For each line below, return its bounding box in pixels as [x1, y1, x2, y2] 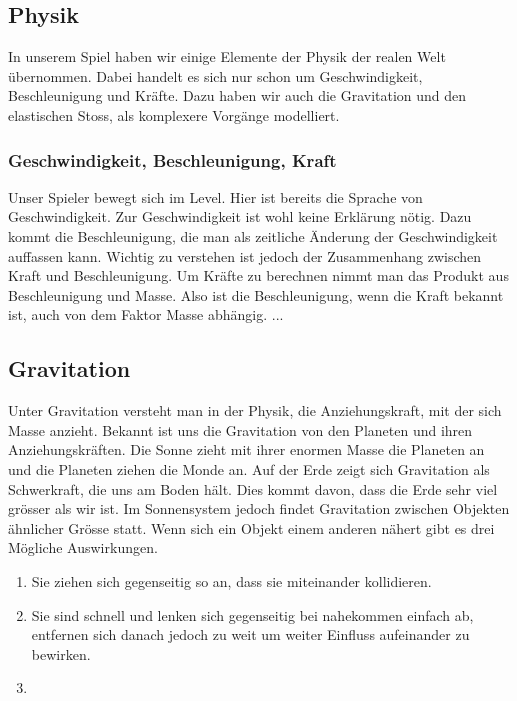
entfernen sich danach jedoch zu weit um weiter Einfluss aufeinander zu [31, 624, 470, 645]
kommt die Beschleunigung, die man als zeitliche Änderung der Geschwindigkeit [8, 225, 498, 246]
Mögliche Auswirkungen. [8, 537, 158, 558]
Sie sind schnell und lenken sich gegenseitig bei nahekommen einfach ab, [31, 604, 474, 625]
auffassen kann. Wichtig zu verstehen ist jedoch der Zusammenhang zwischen [8, 245, 482, 266]
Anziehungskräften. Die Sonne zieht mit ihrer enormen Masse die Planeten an [8, 439, 485, 460]
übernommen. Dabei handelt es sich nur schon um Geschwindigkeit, [8, 65, 423, 86]
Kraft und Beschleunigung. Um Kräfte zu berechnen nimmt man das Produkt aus [8, 265, 509, 286]
